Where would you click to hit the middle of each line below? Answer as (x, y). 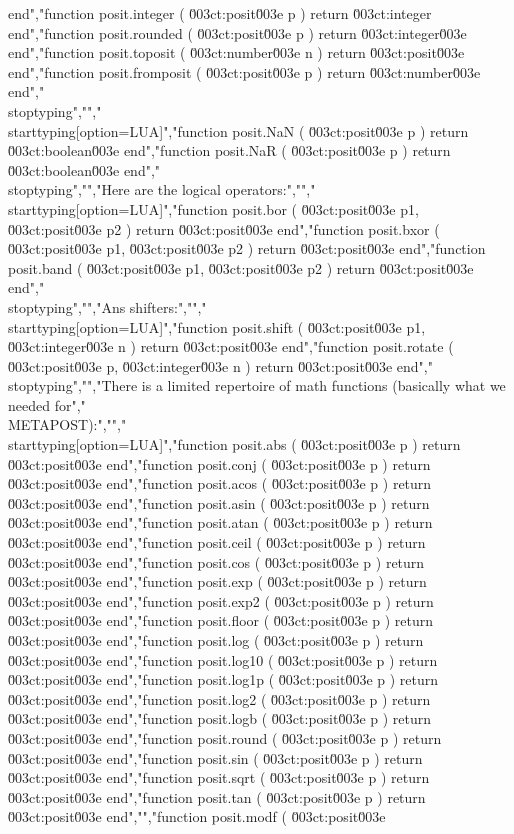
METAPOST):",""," (67, 424)
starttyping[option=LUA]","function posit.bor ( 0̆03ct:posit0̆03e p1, (213, 208)
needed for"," (47, 404)
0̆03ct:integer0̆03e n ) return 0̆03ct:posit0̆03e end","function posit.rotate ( (231, 346)
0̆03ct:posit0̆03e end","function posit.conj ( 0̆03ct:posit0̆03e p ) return (219, 463)
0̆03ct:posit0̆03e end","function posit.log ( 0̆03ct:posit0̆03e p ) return (216, 640)
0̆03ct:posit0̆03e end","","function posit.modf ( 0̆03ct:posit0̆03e (197, 816)
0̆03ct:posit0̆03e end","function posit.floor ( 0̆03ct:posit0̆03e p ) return (221, 620)
